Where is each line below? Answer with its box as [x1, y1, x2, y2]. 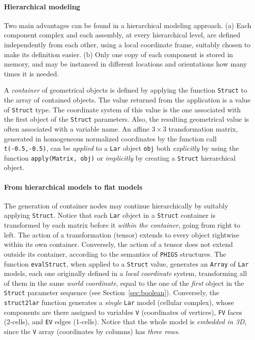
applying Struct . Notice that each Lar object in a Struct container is [4, 210, 216, 220]
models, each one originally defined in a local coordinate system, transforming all [4, 268, 247, 278]
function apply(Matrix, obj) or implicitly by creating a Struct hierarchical [4, 152, 236, 163]
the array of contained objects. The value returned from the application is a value [4, 95, 251, 105]
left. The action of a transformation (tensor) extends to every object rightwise [4, 229, 239, 239]
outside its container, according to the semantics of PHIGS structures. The [4, 248, 226, 259]
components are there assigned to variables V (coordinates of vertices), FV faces [4, 306, 242, 317]
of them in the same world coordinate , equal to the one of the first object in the [4, 277, 244, 288]
